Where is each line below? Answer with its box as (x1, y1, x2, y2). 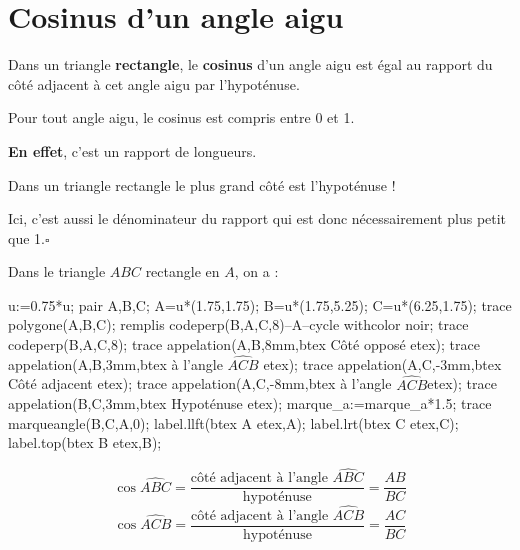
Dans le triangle (8, 261, 106, 282)
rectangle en (145, 261, 220, 282)
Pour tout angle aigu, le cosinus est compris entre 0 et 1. (8, 107, 355, 128)
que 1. (8, 227, 45, 248)
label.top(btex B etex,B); (8, 432, 162, 453)
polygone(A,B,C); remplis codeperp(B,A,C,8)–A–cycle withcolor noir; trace (8, 314, 469, 335)
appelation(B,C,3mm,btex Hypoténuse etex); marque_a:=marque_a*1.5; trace (8, 393, 492, 414)
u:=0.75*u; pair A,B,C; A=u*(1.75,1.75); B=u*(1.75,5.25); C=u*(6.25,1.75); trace (8, 294, 512, 315)
